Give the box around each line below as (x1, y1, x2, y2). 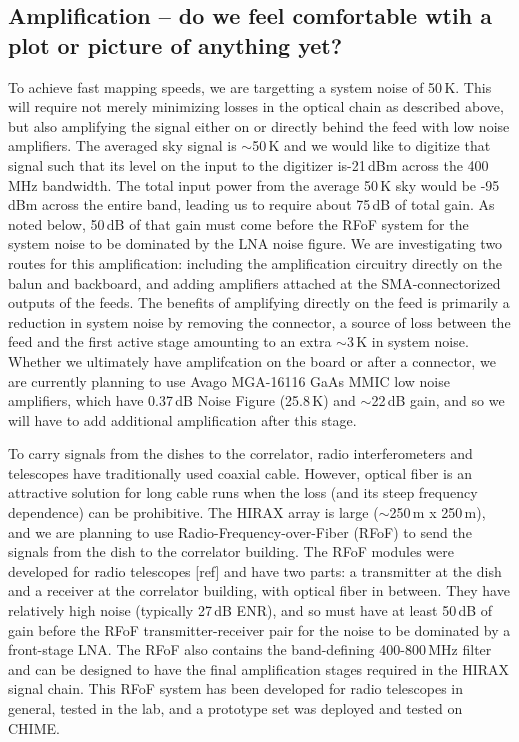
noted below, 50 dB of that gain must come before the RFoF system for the (8, 213, 469, 234)
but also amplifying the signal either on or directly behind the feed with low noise (8, 115, 510, 136)
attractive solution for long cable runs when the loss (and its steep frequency (8, 482, 478, 503)
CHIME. (8, 717, 60, 738)
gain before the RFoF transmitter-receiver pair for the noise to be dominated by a (8, 619, 511, 640)
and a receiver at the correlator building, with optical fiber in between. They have (8, 580, 510, 601)
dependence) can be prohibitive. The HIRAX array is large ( (8, 502, 379, 523)
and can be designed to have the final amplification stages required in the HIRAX (8, 658, 510, 679)
